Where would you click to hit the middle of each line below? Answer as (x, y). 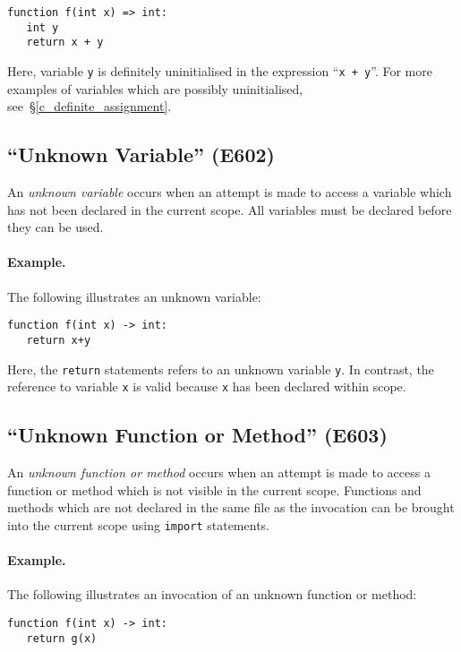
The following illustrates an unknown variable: (134, 296)
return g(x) (62, 638)
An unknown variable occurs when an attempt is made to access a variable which (230, 192)
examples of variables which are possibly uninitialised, (155, 88)
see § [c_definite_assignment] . (90, 106)
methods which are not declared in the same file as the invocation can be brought (231, 507)
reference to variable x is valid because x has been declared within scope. (207, 386)
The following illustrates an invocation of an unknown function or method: (212, 594)
